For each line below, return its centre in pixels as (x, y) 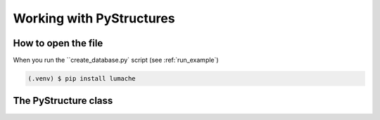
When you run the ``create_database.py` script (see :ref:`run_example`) (116, 60)
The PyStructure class (63, 101)
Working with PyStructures (94, 18)
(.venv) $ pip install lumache (82, 79)
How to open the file (58, 43)
